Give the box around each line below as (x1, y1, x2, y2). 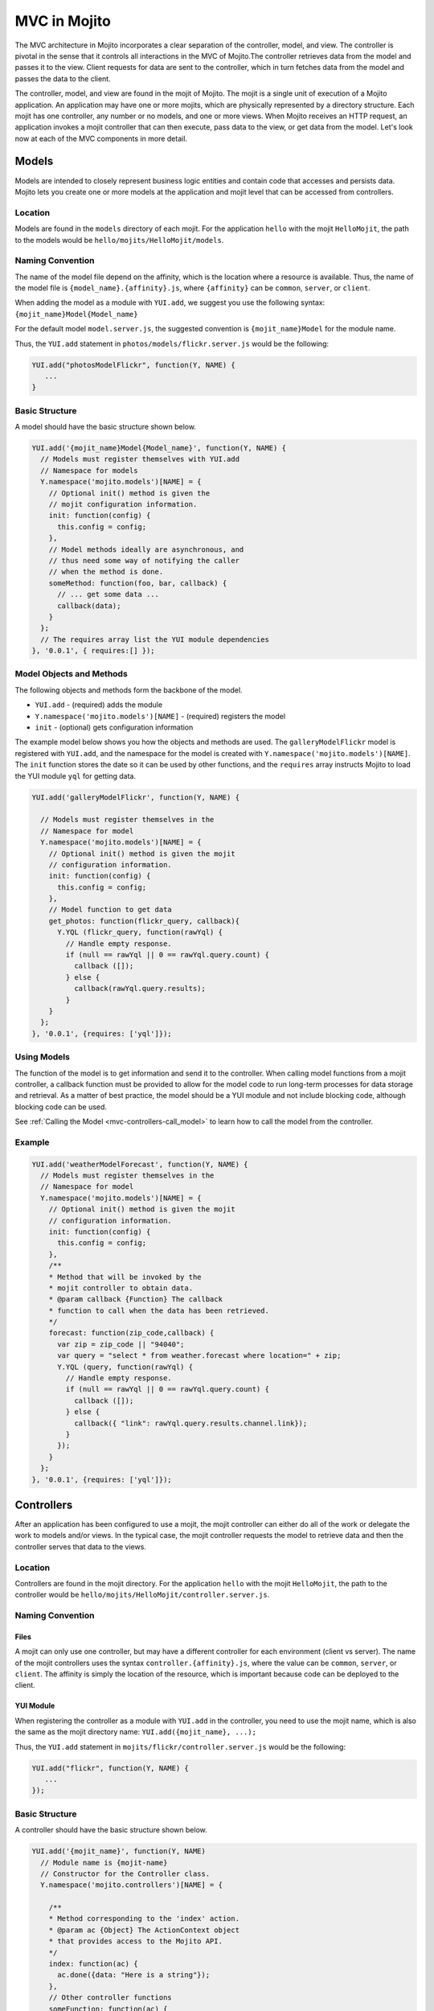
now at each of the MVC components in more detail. (14, 134, 188, 143)
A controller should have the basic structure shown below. (14, 1825, 208, 1835)
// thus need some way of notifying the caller (48, 556, 240, 565)
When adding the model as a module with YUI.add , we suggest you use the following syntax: (14, 298, 325, 307)
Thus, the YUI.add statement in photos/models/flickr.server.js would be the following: (14, 339, 330, 348)
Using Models (14, 1051, 70, 1063)
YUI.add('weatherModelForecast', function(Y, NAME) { (31, 1159, 248, 1169)
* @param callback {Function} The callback (48, 1295, 223, 1304)
